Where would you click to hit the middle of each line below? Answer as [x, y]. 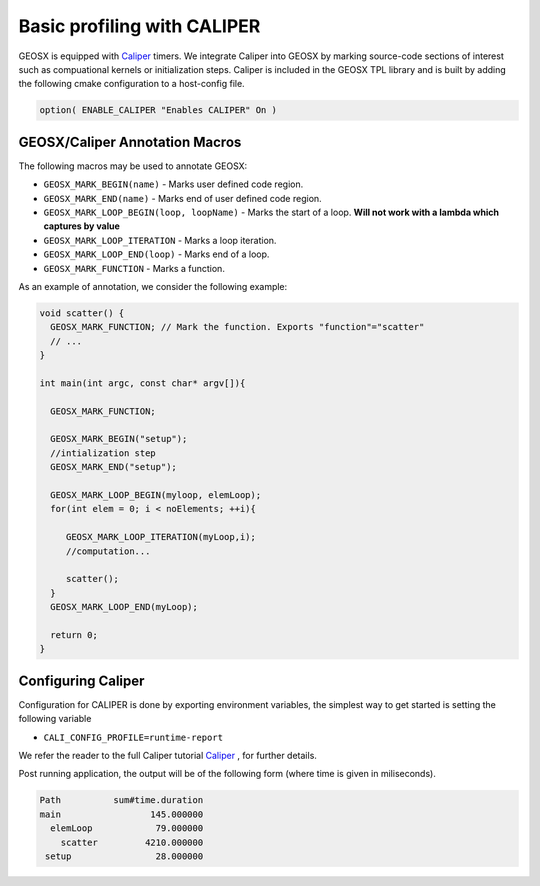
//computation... [108, 551]
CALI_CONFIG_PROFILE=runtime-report [133, 737]
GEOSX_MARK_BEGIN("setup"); [119, 439]
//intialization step [103, 453]
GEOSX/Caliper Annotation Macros [130, 141]
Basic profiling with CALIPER [139, 26]
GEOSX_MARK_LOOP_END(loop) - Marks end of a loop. [156, 254]
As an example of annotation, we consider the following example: [153, 286]
